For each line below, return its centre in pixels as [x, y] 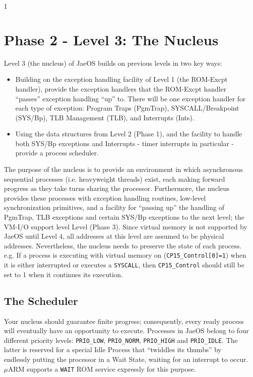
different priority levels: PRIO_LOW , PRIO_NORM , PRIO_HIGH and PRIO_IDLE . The [121, 340]
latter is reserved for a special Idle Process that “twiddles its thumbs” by [113, 349]
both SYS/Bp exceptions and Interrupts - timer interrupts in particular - [125, 143]
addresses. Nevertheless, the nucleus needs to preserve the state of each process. [123, 245]
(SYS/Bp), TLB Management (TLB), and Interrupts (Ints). [105, 117]
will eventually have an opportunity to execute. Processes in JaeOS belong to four [126, 330]
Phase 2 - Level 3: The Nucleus [111, 39]
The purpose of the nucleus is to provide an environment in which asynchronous [124, 169]
